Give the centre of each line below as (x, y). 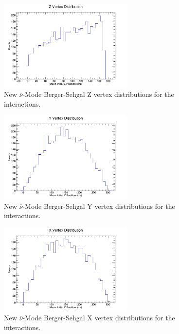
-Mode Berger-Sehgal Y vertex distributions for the (99, 206)
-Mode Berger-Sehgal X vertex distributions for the (99, 318)
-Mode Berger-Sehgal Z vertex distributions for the (98, 94)
